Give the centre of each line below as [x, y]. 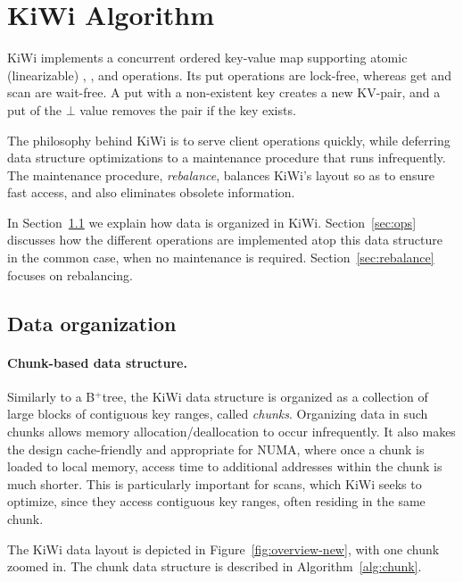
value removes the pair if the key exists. [188, 109]
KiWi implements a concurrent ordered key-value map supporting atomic [207, 58]
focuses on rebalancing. [70, 274]
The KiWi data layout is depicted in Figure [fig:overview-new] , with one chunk [223, 549]
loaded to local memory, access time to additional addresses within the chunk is [225, 466]
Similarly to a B [51, 396]
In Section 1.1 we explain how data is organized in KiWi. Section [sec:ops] [212, 222]
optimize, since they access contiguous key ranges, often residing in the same [216, 501]
